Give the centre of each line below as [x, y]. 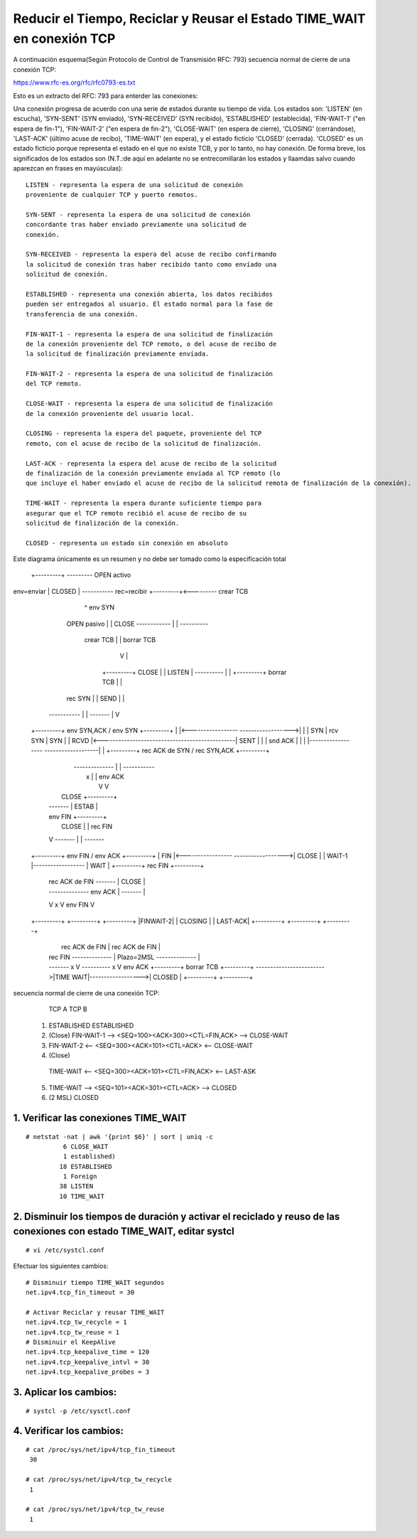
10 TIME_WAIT [82, 1196]
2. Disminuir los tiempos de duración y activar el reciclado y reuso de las [177, 1216]
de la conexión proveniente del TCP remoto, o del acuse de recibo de [151, 344]
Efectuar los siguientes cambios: [61, 1266]
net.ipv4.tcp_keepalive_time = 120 [88, 1352]
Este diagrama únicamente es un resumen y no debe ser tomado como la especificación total [150, 559]
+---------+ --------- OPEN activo [81, 575]
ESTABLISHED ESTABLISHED [91, 1025]
